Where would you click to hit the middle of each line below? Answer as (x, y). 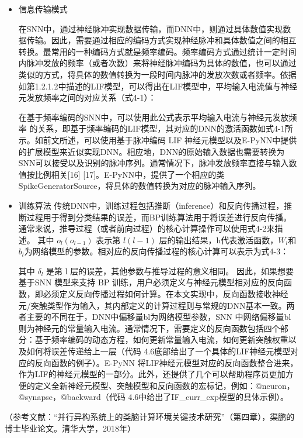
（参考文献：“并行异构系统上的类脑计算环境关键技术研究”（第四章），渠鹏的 (150, 416)
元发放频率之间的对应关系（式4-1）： (87, 97)
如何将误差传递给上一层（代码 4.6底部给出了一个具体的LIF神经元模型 (159, 351)
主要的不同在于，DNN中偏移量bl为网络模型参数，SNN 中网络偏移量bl (159, 317)
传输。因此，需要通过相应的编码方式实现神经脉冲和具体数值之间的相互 (161, 40)
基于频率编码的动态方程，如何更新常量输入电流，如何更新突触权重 (161, 339)
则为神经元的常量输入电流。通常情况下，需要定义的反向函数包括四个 (149, 328)
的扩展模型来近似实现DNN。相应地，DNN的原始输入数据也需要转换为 (151, 151)
